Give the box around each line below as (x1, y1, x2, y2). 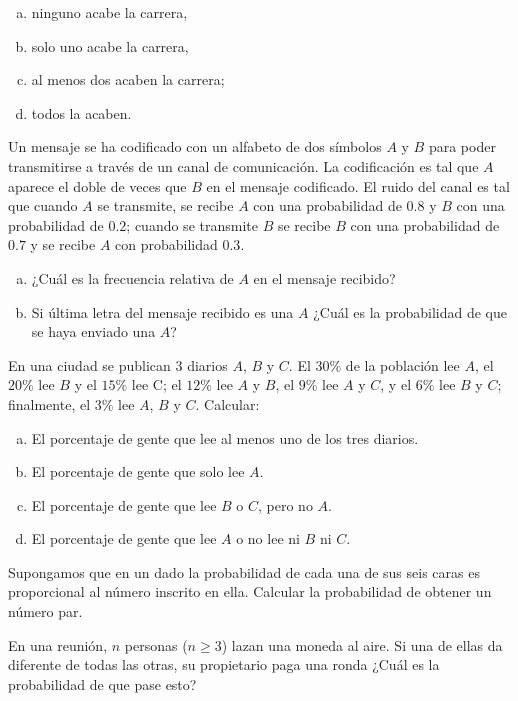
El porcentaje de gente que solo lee (31, 461, 245, 482)
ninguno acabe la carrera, (31, 2, 188, 22)
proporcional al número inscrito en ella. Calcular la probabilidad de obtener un (8, 581, 492, 602)
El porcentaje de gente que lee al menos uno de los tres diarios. (31, 427, 419, 448)
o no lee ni (236, 528, 300, 549)
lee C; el (131, 374, 182, 395)
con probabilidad (115, 234, 218, 255)
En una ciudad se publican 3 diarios (8, 354, 228, 375)
